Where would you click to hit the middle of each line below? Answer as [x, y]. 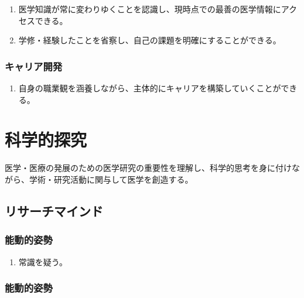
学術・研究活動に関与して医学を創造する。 [111, 179]
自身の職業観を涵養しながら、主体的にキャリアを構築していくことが [150, 88]
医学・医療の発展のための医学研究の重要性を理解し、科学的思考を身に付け [148, 168]
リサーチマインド [54, 210]
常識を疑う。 [43, 261]
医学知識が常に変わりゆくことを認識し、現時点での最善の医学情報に [150, 9]
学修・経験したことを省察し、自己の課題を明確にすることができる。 [150, 40]
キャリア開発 [34, 66]
